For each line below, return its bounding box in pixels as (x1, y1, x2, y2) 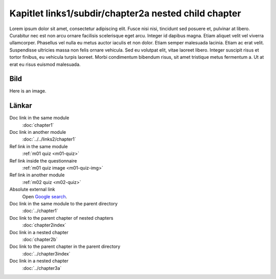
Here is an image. (9, 88, 47, 94)
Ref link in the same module (9, 143, 68, 149)
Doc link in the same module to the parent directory (9, 201, 118, 206)
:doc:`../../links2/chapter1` (22, 136, 76, 143)
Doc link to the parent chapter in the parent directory (9, 243, 121, 250)
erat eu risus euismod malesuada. (9, 61, 81, 67)
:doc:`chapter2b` (22, 236, 58, 242)
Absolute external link (9, 187, 56, 193)
